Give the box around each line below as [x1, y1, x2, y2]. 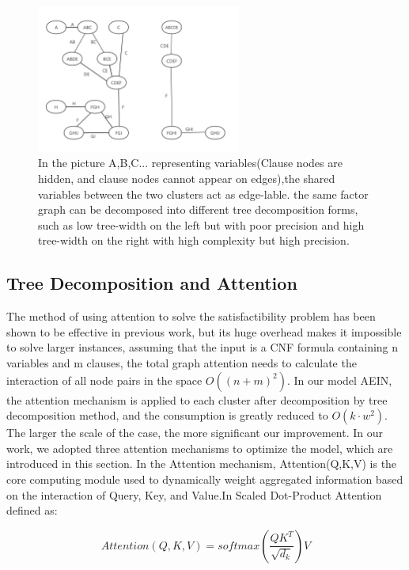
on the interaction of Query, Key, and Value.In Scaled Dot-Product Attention [6, 486, 382, 503]
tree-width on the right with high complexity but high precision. [38, 232, 350, 249]
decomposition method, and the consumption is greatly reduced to [6, 407, 328, 424]
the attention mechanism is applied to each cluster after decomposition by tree [6, 391, 388, 408]
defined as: [6, 502, 58, 519]
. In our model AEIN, [287, 371, 392, 388]
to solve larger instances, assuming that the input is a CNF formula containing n [6, 339, 399, 355]
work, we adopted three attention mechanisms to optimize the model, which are [6, 439, 393, 456]
